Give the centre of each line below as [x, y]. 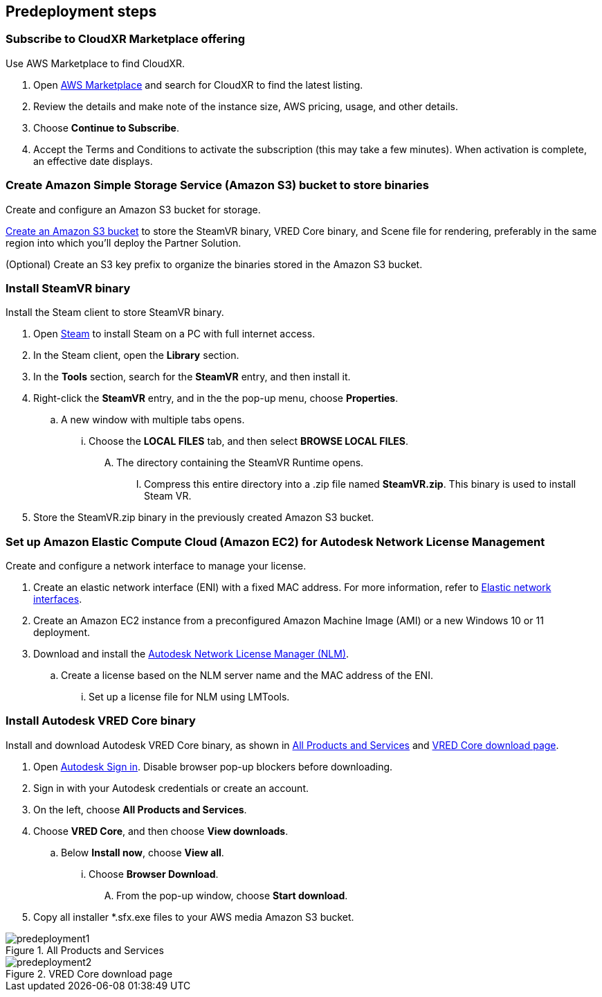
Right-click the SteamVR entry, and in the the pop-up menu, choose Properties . [216, 398]
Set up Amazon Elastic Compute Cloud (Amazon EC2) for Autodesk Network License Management [275, 541]
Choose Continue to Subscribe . [106, 127]
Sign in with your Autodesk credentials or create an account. [171, 788]
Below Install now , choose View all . [143, 852]
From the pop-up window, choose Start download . [232, 895]
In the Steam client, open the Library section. [136, 355]
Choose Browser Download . [154, 874]
